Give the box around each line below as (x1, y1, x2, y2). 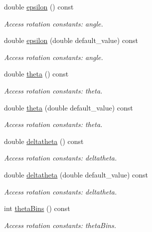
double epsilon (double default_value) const (4, 35, 138, 45)
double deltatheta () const (4, 135, 84, 146)
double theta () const (4, 68, 69, 79)
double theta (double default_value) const (4, 102, 133, 112)
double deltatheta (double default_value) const (4, 169, 149, 179)
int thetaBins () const (4, 203, 70, 213)
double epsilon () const (4, 1, 74, 11)
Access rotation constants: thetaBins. (4, 219, 117, 230)
